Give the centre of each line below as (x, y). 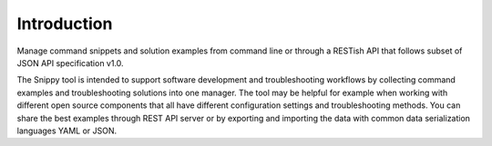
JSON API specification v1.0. (70, 63)
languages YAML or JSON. (67, 131)
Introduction (65, 24)
